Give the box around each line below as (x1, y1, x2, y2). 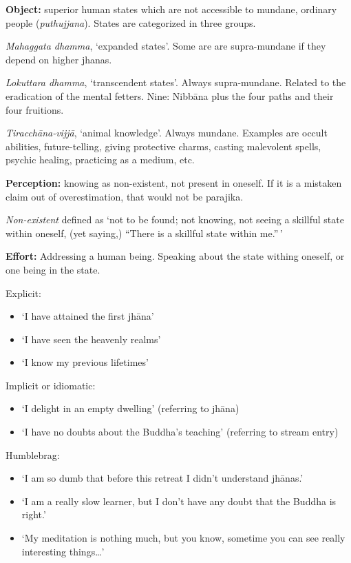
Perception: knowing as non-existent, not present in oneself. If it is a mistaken (6, 175, 342, 190)
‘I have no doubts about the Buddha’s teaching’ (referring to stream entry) (21, 424, 339, 439)
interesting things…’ (21, 544, 105, 558)
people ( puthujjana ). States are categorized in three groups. (6, 15, 256, 30)
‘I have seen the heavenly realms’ (21, 331, 161, 346)
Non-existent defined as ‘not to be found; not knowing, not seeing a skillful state (6, 212, 344, 227)
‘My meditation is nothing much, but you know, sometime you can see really (21, 531, 345, 545)
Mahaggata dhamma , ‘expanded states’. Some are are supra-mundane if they (6, 39, 326, 53)
